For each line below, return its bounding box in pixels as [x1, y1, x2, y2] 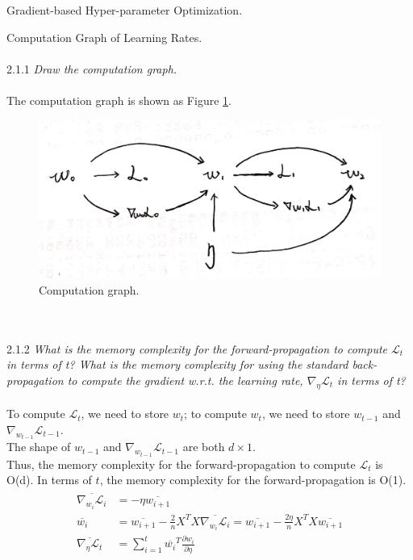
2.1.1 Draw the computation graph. [6, 60, 177, 77]
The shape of [6, 438, 71, 455]
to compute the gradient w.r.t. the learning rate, [67, 371, 303, 388]
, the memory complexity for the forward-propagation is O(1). [99, 471, 407, 488]
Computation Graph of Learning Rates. [6, 28, 202, 45]
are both [182, 438, 225, 455]
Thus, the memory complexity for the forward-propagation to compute [6, 455, 356, 472]
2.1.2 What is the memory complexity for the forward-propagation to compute [6, 340, 388, 357]
